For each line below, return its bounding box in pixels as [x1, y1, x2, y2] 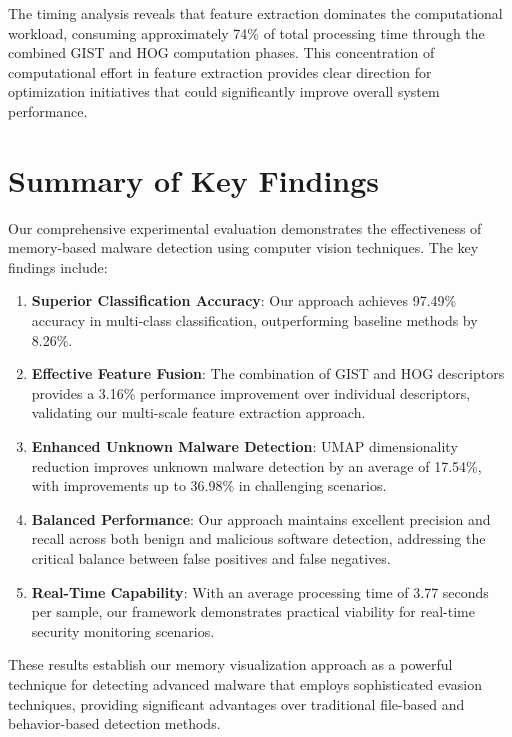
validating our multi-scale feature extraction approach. [31, 402, 366, 423]
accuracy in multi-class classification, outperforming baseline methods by [31, 310, 478, 331]
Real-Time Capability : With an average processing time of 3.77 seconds [31, 581, 489, 602]
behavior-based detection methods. [8, 713, 221, 734]
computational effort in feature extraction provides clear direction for [8, 61, 432, 82]
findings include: [8, 256, 108, 277]
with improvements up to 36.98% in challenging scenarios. [31, 475, 387, 496]
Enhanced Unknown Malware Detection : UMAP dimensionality [31, 436, 458, 457]
